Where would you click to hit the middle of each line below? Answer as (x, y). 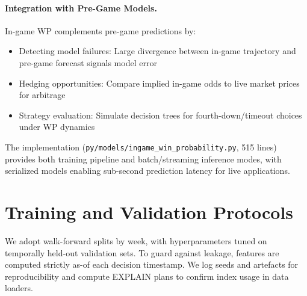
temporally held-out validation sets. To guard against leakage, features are (142, 252)
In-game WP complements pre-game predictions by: (101, 30)
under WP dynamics (57, 127)
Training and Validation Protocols (149, 211)
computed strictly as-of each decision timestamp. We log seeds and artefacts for (152, 264)
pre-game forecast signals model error (88, 62)
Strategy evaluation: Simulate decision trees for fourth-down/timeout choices (160, 115)
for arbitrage (42, 95)
